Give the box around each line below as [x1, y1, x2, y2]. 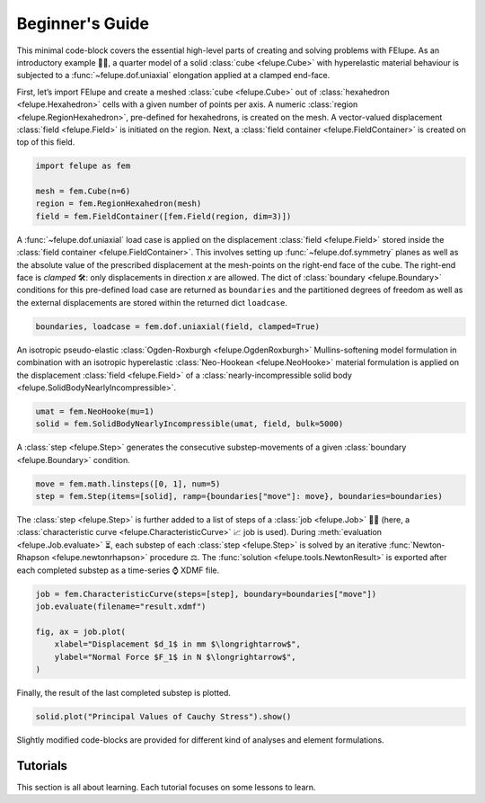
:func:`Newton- [388, 540, 445, 550]
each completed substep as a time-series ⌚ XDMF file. [16, 565, 220, 575]
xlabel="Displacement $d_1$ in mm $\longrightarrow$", [54, 639, 301, 649]
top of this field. [16, 137, 75, 147]
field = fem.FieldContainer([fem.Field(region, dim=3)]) [35, 211, 292, 221]
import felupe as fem [35, 161, 131, 171]
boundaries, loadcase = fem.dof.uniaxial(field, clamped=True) [35, 321, 321, 332]
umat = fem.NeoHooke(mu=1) [35, 406, 154, 416]
